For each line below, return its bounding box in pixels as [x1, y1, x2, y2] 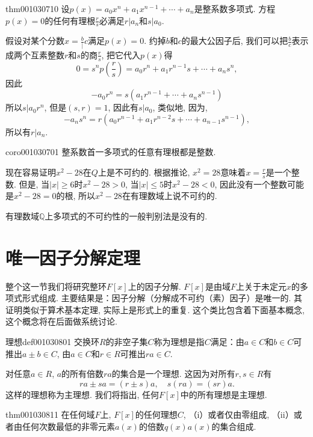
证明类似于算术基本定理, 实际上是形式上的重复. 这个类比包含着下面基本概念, [5, 303, 305, 316]
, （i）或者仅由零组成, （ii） [183, 408, 294, 421]
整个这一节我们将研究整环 [5, 280, 107, 292]
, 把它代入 [101, 48, 141, 61]
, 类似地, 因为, [152, 101, 208, 114]
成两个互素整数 [5, 48, 64, 61]
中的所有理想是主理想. [180, 388, 267, 400]
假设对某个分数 [5, 34, 64, 47]
